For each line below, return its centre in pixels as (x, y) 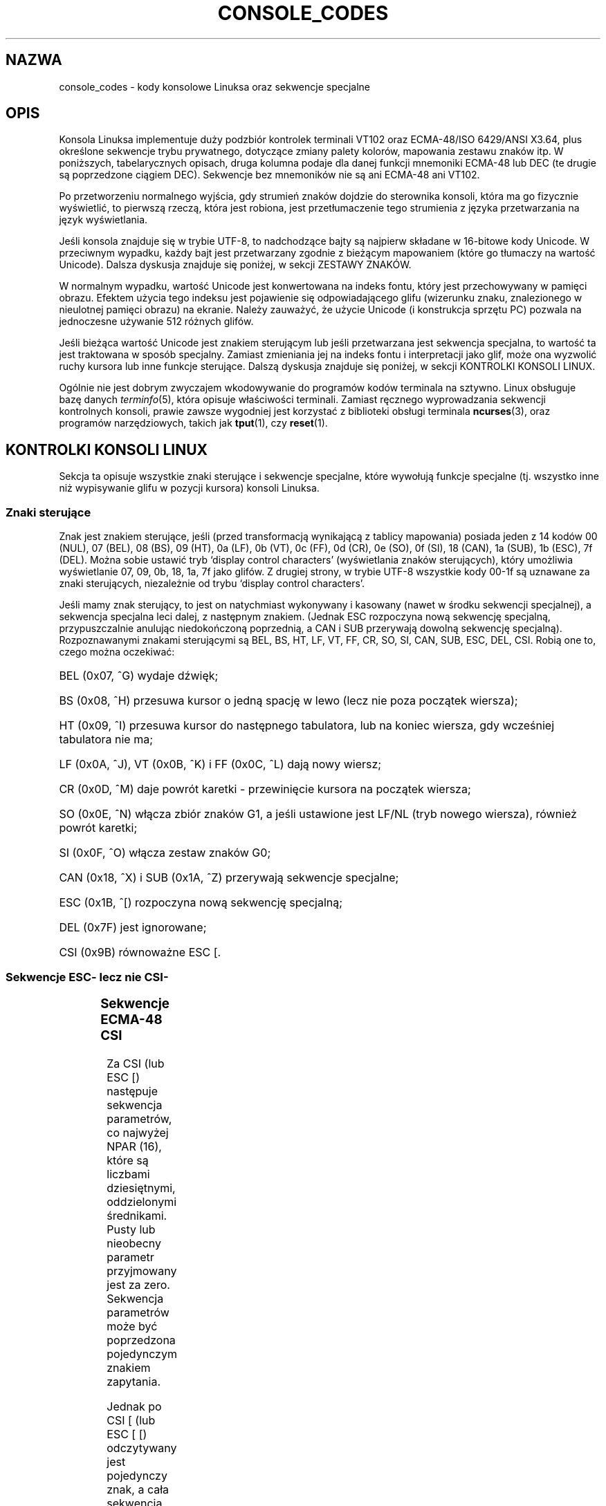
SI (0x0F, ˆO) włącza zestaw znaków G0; (165, 853)
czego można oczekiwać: (117, 652)
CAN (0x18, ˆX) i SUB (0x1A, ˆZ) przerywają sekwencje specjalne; (229, 878)
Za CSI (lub (136, 1063)
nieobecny (134, 1243)
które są (128, 1160)
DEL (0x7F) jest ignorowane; (133, 928)
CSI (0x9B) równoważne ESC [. (140, 952)
